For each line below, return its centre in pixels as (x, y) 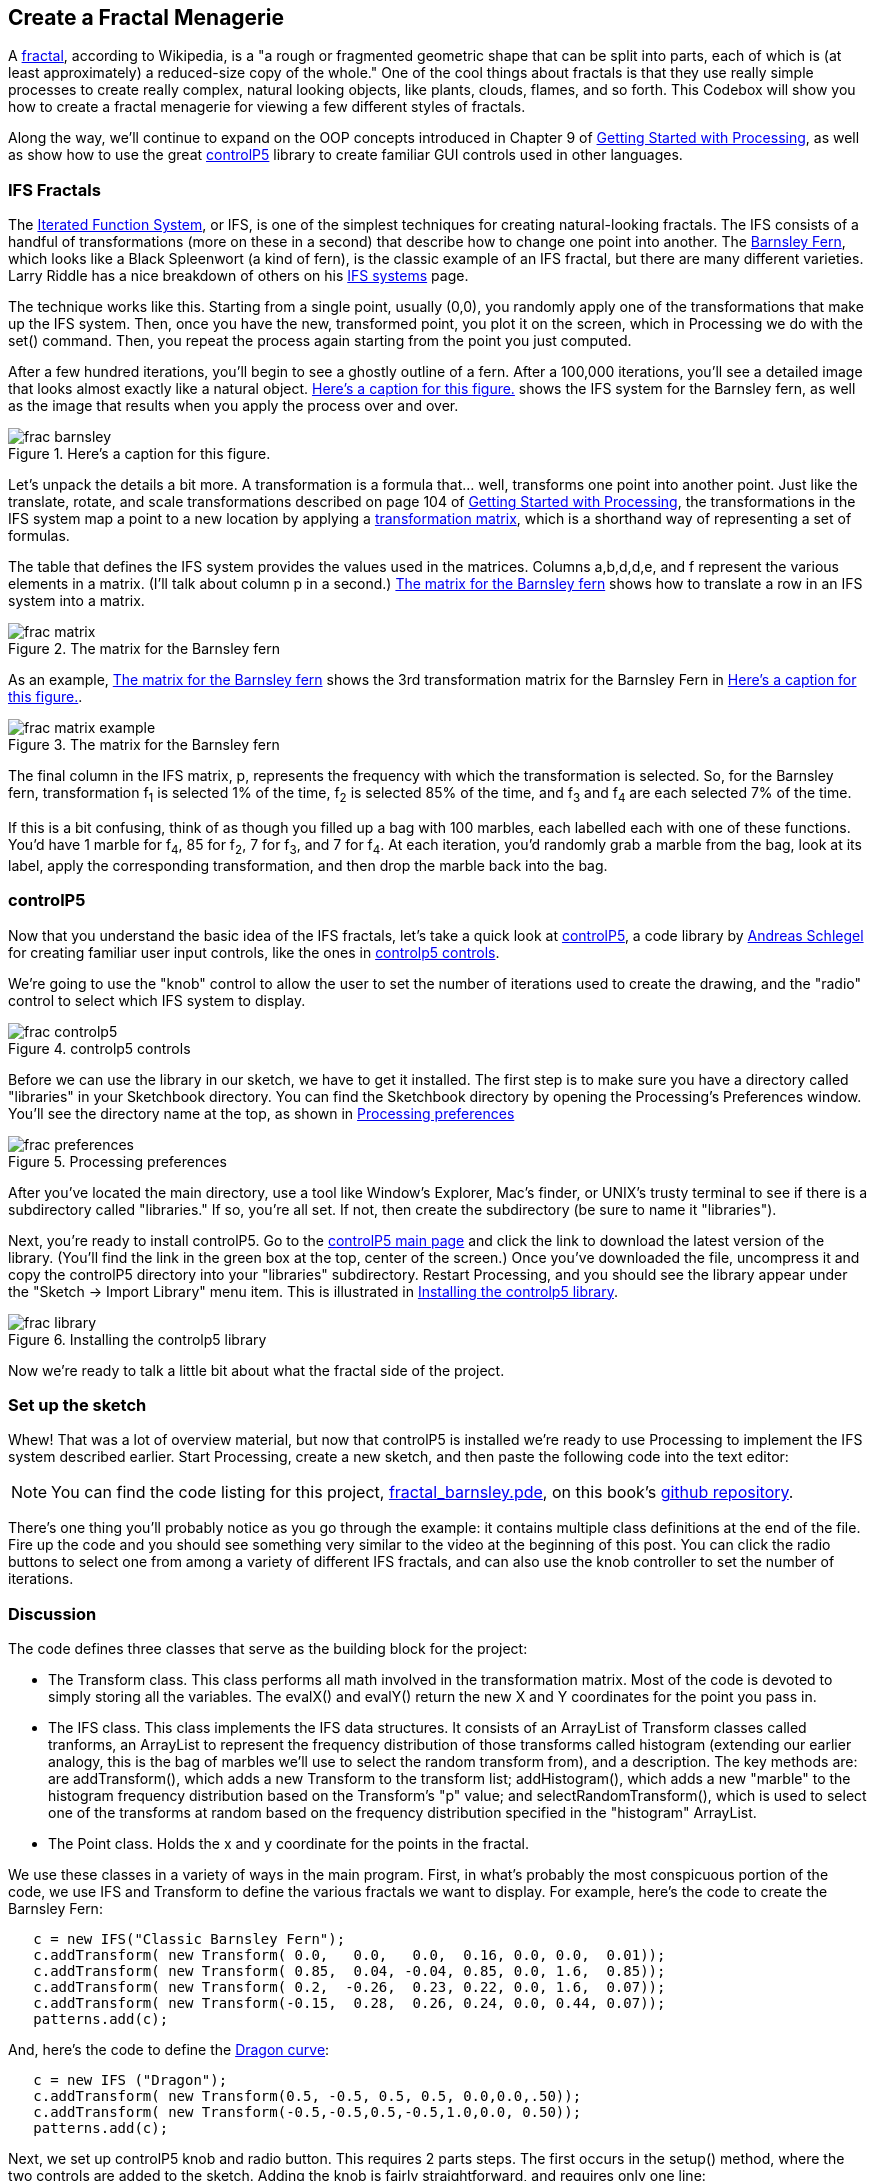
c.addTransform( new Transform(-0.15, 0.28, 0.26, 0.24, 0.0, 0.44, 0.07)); (349, 2003)
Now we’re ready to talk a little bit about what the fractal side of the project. (256, 1370)
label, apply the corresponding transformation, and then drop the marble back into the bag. (308, 865)
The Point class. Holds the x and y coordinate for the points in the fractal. (288, 1844)
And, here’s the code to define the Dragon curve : (169, 2050)
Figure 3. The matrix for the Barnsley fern (144, 745)
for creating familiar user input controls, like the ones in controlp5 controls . (254, 952)
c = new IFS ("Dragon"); (130, 2080)
